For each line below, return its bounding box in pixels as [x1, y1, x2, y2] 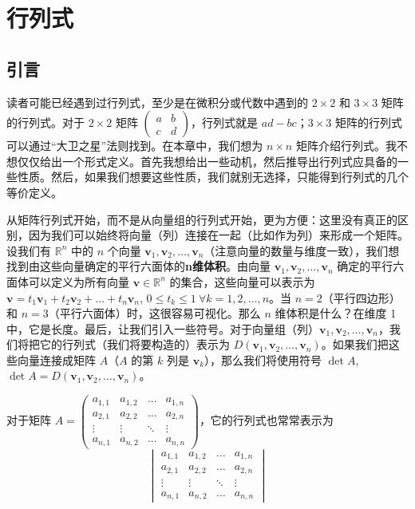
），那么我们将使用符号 [204, 351, 322, 368]
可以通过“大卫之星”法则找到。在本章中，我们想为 [6, 137, 263, 154]
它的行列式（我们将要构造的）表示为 [39, 336, 230, 353]
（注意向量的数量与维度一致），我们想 [204, 242, 400, 258]
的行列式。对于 [6, 114, 85, 131]
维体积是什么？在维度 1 [275, 305, 397, 322]
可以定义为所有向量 [28, 273, 129, 290]
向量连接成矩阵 [17, 351, 96, 368]
